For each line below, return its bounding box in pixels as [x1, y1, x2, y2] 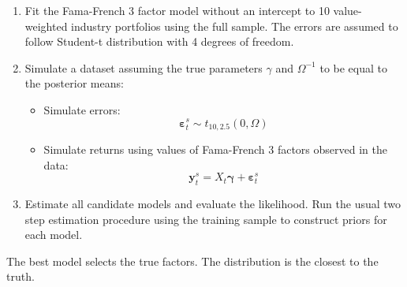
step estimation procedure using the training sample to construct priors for [24, 211, 387, 227]
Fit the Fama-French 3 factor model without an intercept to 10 [24, 2, 330, 18]
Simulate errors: [43, 101, 121, 117]
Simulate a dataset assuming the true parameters [24, 59, 263, 76]
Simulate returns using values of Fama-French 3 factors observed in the [43, 141, 387, 158]
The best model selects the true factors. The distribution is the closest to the [6, 252, 379, 269]
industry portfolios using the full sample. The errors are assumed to [71, 17, 398, 34]
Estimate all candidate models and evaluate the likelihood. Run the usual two [24, 196, 401, 212]
